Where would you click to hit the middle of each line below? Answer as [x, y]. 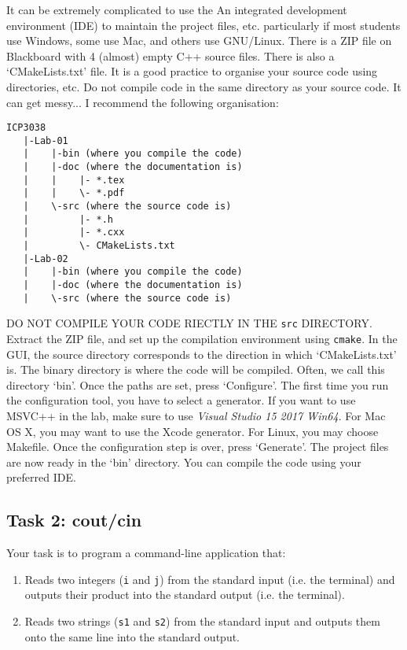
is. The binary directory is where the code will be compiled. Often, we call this [196, 369]
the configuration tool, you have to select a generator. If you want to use [181, 400]
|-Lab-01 [46, 140]
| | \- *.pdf [74, 193]
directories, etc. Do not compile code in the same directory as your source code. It [204, 86]
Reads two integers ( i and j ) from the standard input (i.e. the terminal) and [210, 579]
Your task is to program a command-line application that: [146, 553]
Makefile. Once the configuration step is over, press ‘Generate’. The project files [198, 447]
